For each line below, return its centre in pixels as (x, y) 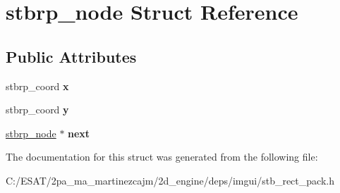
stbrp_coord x (37, 86)
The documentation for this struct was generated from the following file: (162, 157)
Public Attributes (71, 56)
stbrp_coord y (37, 110)
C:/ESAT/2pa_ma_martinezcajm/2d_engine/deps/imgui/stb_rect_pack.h (170, 180)
